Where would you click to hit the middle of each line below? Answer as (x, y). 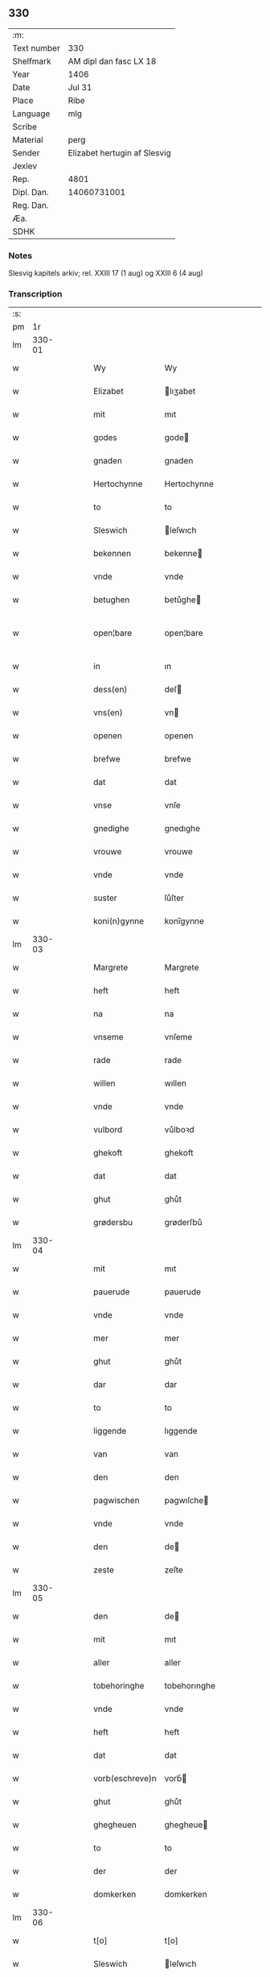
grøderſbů (183, 1223)
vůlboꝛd (179, 1130)
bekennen (112, 554)
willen (104, 1083)
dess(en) (110, 690)
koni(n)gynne (119, 921)
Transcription (35, 294)
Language (31, 114)
